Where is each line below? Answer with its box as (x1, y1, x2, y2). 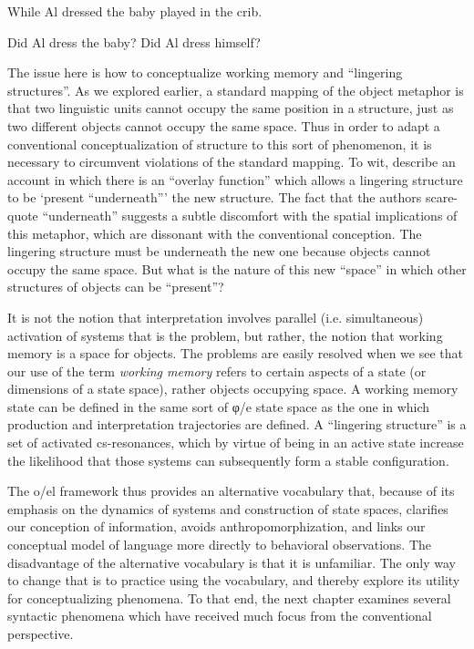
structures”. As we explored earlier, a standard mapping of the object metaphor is (7, 80, 464, 99)
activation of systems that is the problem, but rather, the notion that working (7, 325, 443, 345)
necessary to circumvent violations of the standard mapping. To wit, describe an (7, 152, 456, 171)
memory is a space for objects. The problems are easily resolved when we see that (7, 344, 463, 363)
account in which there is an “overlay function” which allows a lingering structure (7, 170, 463, 189)
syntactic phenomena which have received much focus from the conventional (7, 606, 432, 625)
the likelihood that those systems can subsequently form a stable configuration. (7, 450, 449, 469)
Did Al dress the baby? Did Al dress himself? (7, 32, 261, 51)
